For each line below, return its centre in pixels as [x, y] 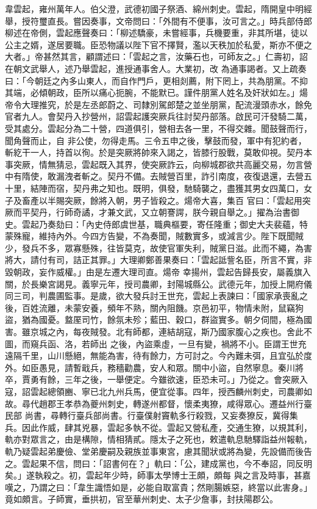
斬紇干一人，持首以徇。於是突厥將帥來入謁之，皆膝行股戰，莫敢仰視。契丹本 [158, 152]
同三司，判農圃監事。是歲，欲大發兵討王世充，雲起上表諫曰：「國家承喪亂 [152, 296]
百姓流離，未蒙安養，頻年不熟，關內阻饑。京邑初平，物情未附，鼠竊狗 [162, 307]
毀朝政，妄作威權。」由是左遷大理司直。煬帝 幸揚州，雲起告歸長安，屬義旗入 [158, 272]
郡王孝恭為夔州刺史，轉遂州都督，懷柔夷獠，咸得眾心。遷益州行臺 [180, 403]
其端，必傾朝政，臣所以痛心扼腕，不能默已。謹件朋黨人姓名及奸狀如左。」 [152, 92]
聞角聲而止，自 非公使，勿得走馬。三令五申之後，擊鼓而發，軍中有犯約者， [156, 140]
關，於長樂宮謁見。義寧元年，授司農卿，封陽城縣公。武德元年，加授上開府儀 [158, 283]
